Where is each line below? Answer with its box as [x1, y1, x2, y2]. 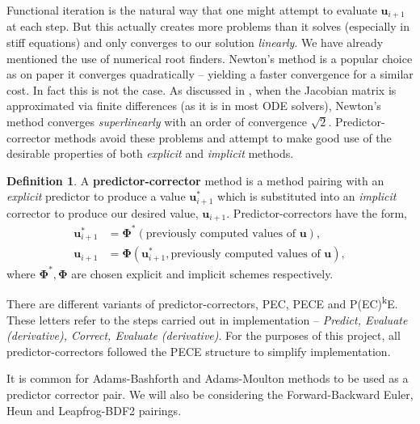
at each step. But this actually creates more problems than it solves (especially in [6, 18, 409, 35]
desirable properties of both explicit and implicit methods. [6, 145, 294, 162]
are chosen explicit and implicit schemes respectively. [71, 265, 334, 282]
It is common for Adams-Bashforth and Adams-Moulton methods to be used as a [6, 370, 409, 387]
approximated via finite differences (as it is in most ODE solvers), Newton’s [6, 97, 381, 114]
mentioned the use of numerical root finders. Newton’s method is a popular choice [6, 49, 413, 66]
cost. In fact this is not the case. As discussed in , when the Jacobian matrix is [6, 81, 397, 98]
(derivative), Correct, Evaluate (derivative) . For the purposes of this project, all [6, 327, 401, 344]
